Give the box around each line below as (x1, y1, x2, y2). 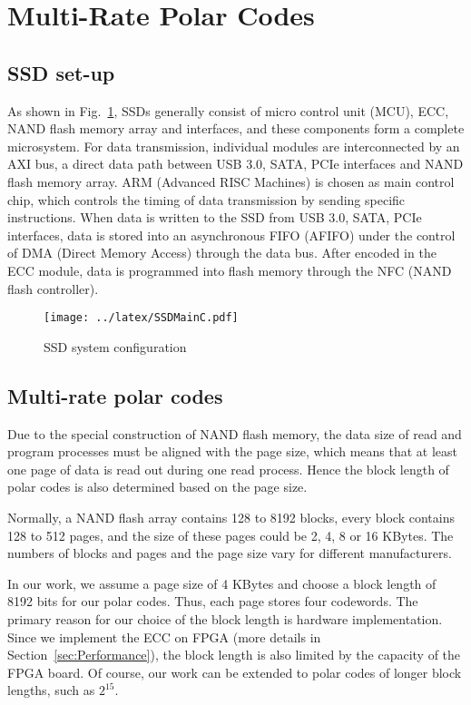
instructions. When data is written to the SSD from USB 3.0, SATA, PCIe (7, 208, 422, 227)
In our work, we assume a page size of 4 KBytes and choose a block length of (7, 573, 437, 592)
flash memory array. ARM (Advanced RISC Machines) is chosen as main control (7, 171, 455, 191)
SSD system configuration (44, 337, 187, 356)
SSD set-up (7, 58, 115, 86)
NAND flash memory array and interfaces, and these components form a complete (7, 119, 465, 138)
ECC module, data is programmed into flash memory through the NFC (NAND (7, 260, 452, 279)
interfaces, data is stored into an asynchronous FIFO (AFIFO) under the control (7, 225, 456, 244)
